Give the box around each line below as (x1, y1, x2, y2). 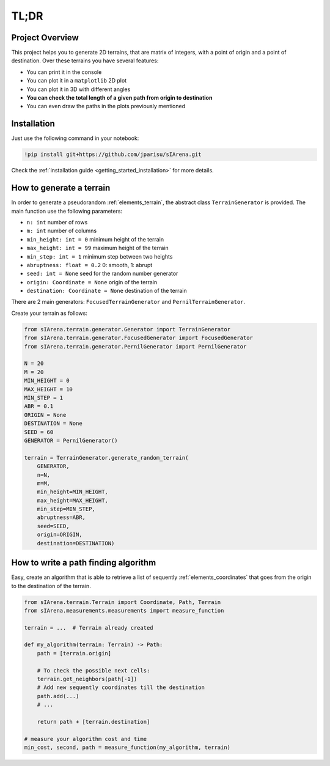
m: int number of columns (26, 227, 97, 235)
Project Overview (11, 32, 79, 43)
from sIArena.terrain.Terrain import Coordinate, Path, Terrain (24, 598, 221, 605)
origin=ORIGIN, (37, 531, 82, 538)
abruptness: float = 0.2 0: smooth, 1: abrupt (26, 261, 153, 268)
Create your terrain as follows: (11, 309, 88, 317)
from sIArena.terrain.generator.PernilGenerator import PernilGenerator (24, 343, 247, 350)
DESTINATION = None (24, 420, 82, 427)
